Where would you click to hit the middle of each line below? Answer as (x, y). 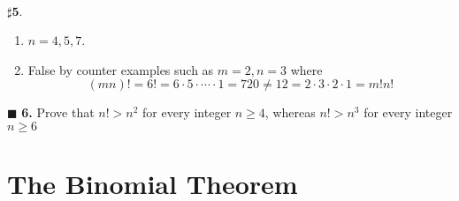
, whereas (290, 112)
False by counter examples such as (121, 69)
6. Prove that (58, 112)
